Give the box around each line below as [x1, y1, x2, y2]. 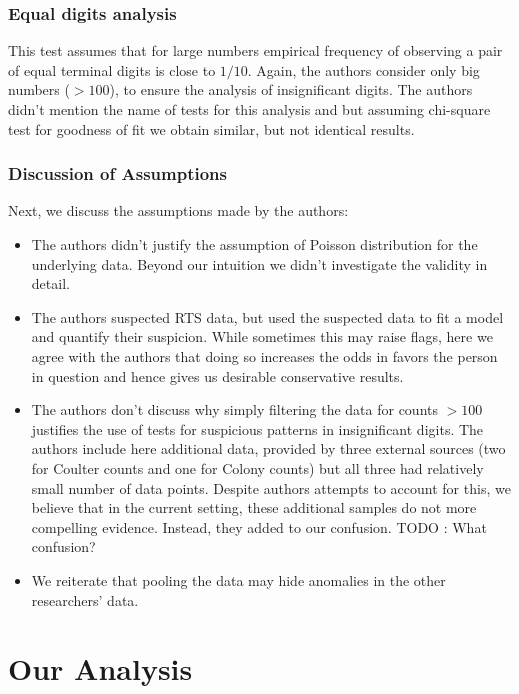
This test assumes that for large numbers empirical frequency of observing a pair [8, 40, 503, 61]
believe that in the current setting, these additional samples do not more [31, 497, 477, 518]
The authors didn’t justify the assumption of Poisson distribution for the [31, 234, 478, 254]
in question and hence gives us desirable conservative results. [31, 365, 404, 386]
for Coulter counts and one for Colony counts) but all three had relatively [31, 457, 484, 478]
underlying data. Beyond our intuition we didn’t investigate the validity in [31, 253, 488, 274]
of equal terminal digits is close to [8, 59, 216, 80]
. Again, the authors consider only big [247, 59, 480, 80]
